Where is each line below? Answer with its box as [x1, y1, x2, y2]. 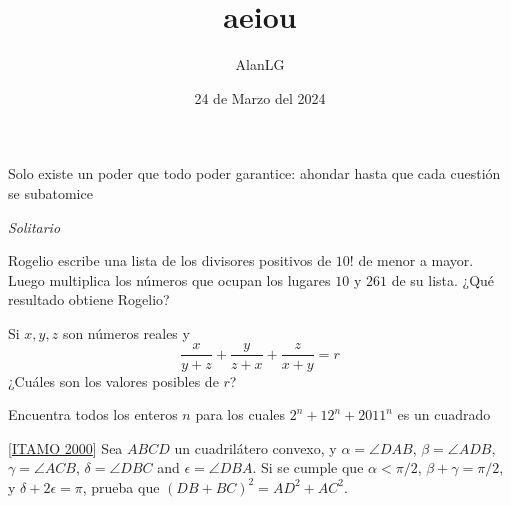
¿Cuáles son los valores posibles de [8, 370, 219, 391]
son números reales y [62, 322, 190, 343]
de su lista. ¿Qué [391, 269, 495, 290]
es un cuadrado [397, 404, 491, 425]
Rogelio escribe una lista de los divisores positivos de [8, 250, 332, 271]
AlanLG [235, 54, 285, 75]
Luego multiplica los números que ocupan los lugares [8, 269, 331, 290]
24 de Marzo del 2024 [194, 87, 326, 108]
